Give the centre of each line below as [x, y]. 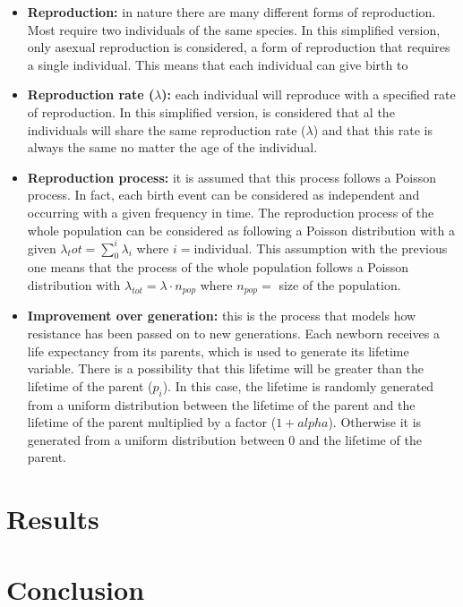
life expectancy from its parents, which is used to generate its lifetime [218, 351]
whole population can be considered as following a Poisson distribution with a [241, 230]
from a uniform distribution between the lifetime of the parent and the [221, 404]
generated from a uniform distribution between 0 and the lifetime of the [224, 439]
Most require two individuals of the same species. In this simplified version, [234, 29]
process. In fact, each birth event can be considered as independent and [223, 195]
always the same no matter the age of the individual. [172, 147]
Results [53, 519]
